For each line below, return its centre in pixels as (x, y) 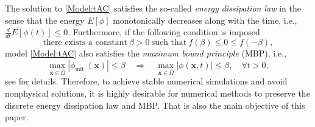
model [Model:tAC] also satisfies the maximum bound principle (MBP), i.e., (146, 53)
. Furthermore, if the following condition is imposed (164, 32)
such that (169, 43)
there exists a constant (85, 43)
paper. (17, 117)
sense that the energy (45, 20)
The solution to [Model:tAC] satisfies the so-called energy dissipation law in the (153, 8)
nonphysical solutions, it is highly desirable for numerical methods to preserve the (157, 93)
